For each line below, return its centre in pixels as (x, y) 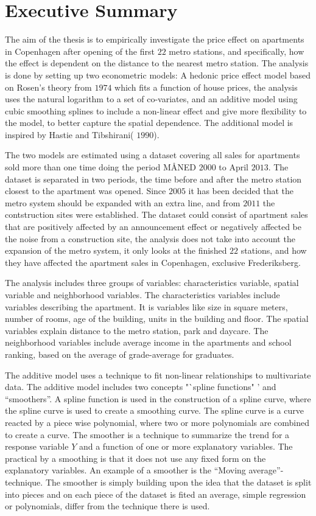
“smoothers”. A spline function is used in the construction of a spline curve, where (158, 398)
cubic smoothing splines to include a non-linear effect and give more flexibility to (156, 110)
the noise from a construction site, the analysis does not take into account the (150, 238)
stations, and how (274, 250)
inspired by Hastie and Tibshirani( (69, 134)
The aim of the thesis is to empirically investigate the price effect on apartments (155, 39)
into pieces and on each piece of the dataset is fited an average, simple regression (156, 494)
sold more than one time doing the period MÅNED (101, 167)
